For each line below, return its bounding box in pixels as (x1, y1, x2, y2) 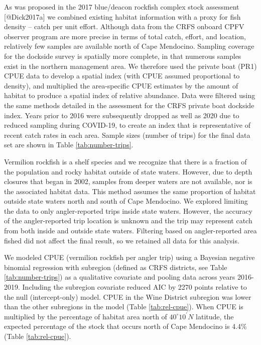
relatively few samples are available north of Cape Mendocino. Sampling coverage (4, 41, 254, 51)
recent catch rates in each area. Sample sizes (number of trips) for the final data (4, 129, 250, 140)
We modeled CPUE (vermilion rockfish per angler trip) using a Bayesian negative (4, 252, 255, 263)
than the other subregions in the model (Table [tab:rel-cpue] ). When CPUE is (4, 301, 243, 312)
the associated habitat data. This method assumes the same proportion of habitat (4, 186, 256, 196)
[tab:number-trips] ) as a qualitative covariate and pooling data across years (4, 272, 235, 282)
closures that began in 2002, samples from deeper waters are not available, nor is (4, 176, 252, 187)
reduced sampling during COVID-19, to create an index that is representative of (4, 120, 251, 130)
